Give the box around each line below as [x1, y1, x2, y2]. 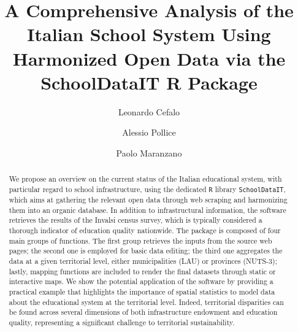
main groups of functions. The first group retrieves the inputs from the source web [9, 235, 272, 245]
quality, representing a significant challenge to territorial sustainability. [9, 317, 235, 327]
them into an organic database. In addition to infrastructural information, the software [9, 204, 286, 215]
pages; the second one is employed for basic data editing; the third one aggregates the [9, 245, 283, 256]
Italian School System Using [27, 21, 271, 47]
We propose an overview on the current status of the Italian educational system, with [9, 174, 282, 184]
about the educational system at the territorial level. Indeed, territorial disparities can [9, 296, 284, 307]
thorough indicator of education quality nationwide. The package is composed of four [9, 225, 281, 236]
